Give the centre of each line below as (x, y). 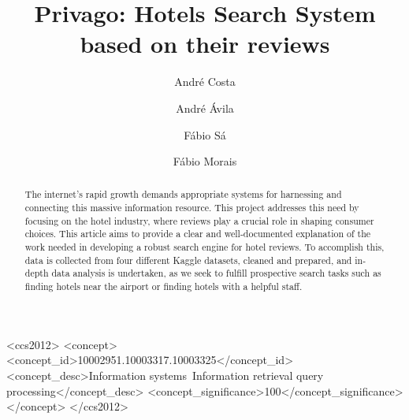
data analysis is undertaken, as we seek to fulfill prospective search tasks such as (216, 273)
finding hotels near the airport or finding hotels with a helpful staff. (164, 286)
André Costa (205, 82)
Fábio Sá (205, 134)
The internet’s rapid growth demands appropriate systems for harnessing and (183, 194)
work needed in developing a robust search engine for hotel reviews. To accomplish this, (204, 247)
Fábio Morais (205, 161)
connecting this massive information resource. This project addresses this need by (192, 208)
